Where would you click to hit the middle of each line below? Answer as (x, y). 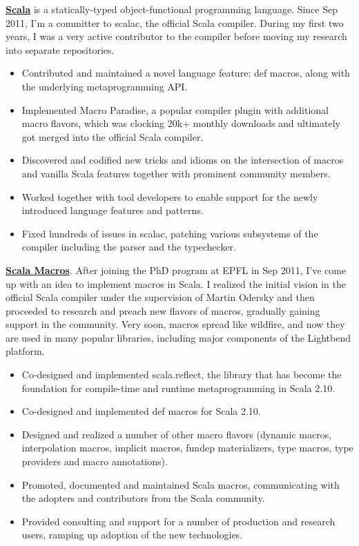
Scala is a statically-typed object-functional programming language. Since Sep (172, 9)
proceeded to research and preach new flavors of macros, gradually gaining (163, 310)
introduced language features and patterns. (113, 210)
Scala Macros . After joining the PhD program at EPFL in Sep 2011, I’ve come (176, 270)
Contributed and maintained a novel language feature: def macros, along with (186, 73)
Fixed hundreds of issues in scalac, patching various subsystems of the (170, 233)
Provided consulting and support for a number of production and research (178, 521)
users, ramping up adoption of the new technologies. (132, 535)
